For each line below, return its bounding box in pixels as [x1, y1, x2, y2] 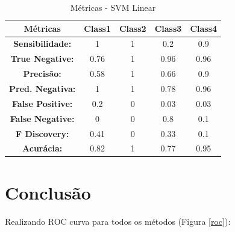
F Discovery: [15, 127, 69, 139]
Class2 [119, 22, 146, 34]
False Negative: [10, 112, 75, 124]
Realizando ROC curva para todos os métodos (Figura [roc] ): [5, 215, 231, 227]
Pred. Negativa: [9, 82, 76, 94]
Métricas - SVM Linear [70, 1, 156, 13]
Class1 [84, 22, 111, 34]
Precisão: [23, 67, 61, 80]
